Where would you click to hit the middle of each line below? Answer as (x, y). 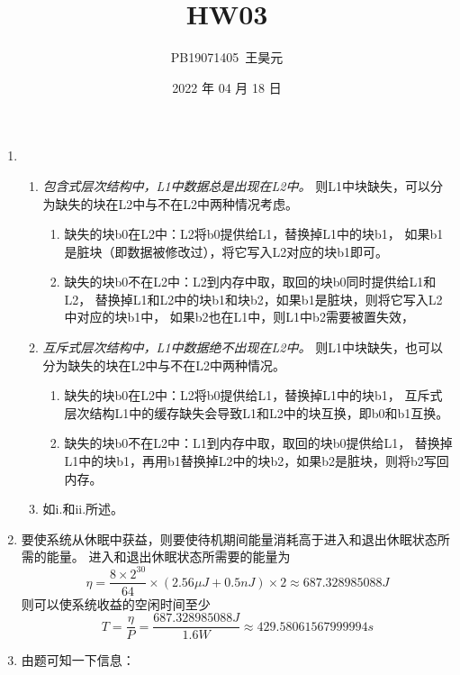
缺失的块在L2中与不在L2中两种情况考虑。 (177, 203)
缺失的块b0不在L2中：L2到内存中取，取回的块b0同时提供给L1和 (250, 282)
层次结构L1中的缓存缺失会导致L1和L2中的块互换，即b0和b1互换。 (257, 412)
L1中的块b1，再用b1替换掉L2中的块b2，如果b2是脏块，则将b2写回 (257, 461)
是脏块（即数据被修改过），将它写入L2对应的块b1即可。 (226, 251)
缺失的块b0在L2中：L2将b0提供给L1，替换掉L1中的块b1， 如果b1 (254, 234)
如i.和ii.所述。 (83, 509)
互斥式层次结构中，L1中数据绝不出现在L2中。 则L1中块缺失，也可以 (243, 347)
